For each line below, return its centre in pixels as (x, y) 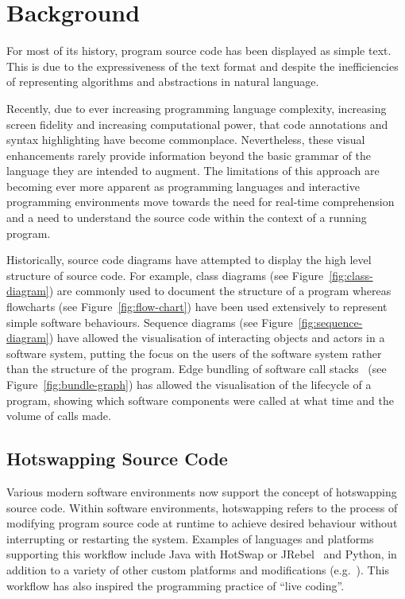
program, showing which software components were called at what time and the (201, 400)
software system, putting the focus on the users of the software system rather (194, 353)
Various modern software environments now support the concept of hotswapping (202, 491)
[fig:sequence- (330, 322)
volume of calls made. (59, 416)
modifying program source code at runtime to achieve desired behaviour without (202, 523)
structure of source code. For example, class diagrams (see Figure (165, 275)
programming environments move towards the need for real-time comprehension (201, 202)
